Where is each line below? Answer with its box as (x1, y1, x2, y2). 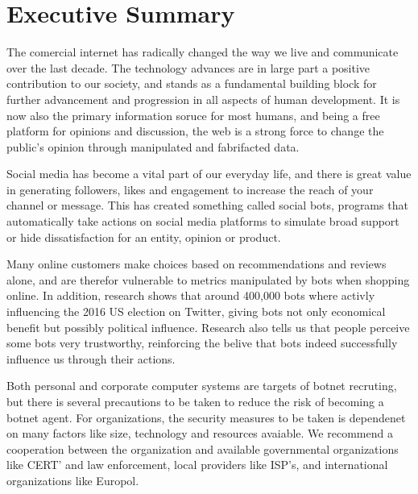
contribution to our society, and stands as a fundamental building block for (6, 75, 377, 92)
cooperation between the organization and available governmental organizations (6, 440, 399, 457)
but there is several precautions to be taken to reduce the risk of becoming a (6, 393, 384, 409)
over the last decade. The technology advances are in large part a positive (6, 59, 370, 76)
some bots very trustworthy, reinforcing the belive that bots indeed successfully (6, 334, 398, 351)
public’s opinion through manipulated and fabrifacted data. (6, 138, 300, 155)
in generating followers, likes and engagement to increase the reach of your (6, 181, 374, 197)
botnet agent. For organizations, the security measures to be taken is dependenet (6, 409, 406, 426)
